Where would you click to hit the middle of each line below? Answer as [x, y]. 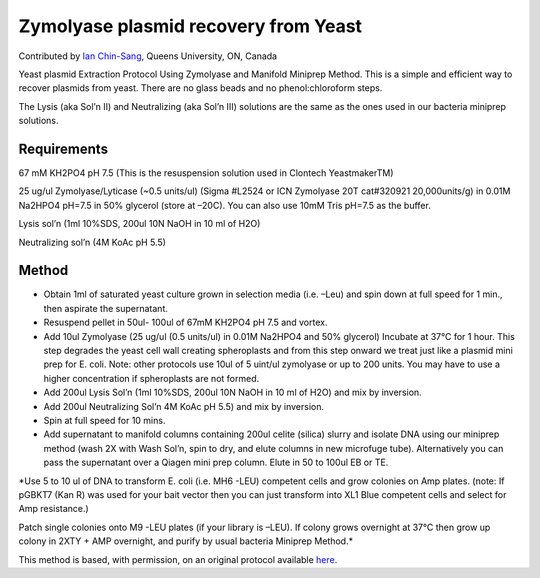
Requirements [63, 148]
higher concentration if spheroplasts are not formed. [151, 378]
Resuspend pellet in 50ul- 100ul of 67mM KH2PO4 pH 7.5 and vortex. [185, 322]
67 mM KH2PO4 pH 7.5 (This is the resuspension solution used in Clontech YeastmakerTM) [206, 173]
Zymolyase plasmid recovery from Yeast [190, 26]
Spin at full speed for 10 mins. [104, 420]
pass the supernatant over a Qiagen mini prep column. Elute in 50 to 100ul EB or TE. [216, 462]
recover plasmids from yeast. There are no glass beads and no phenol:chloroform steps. [200, 88]
